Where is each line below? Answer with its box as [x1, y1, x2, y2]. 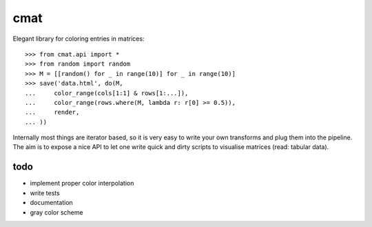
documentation [30, 199, 74, 207]
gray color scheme [30, 208, 83, 217]
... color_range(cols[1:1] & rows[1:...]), [25, 89, 189, 97]
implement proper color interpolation [30, 179, 134, 188]
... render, [25, 108, 80, 117]
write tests [30, 188, 60, 197]
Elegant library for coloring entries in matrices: [12, 34, 145, 43]
